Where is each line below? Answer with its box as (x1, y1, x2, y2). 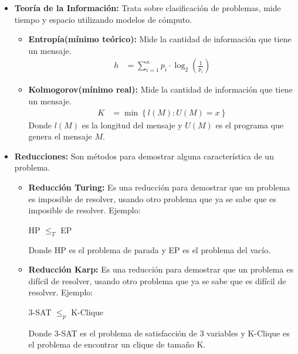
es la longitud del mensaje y (82, 118, 182, 131)
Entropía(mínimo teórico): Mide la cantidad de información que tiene (28, 33, 292, 45)
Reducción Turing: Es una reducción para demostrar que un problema (28, 181, 290, 193)
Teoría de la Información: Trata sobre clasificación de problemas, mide (14, 2, 281, 13)
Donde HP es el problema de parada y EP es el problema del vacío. (28, 243, 271, 256)
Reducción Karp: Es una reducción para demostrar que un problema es (28, 263, 293, 275)
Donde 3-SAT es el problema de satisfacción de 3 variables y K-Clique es (28, 326, 290, 339)
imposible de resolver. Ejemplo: (28, 204, 141, 216)
